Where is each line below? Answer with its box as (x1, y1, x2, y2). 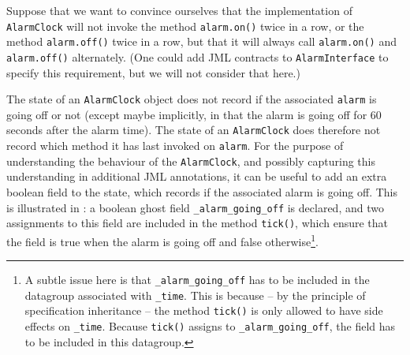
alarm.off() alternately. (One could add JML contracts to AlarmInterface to (6, 48, 389, 65)
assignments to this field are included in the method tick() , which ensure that (6, 215, 389, 231)
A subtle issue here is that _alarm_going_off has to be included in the (24, 271, 370, 288)
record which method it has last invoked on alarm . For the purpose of (6, 137, 344, 154)
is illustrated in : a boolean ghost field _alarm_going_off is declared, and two (6, 199, 384, 215)
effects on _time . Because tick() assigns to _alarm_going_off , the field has (24, 318, 396, 334)
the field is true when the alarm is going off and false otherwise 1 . (6, 230, 319, 249)
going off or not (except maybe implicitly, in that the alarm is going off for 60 (6, 106, 382, 122)
